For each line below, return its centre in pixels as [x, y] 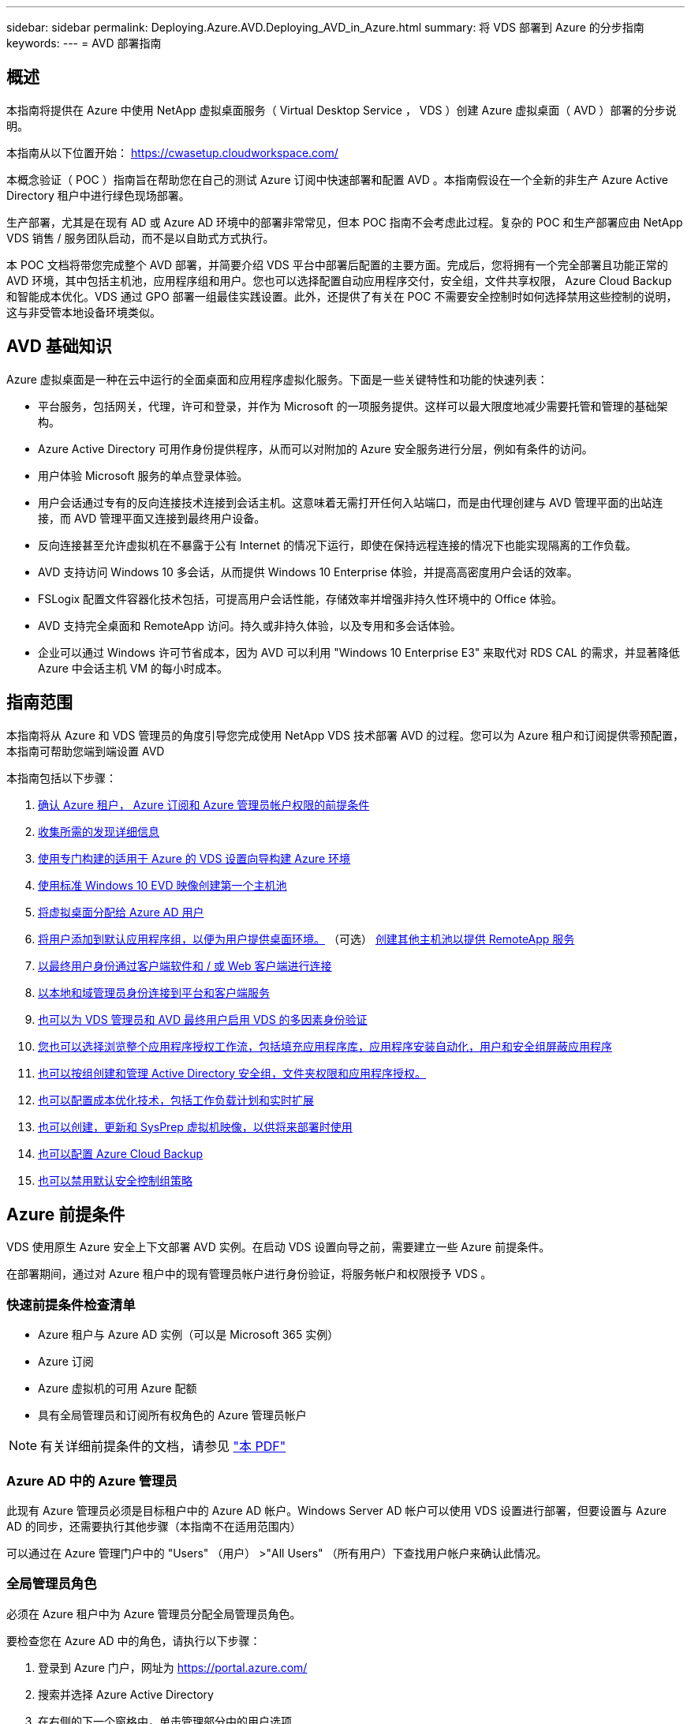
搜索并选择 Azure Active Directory [126, 1694]
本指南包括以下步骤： [62, 778]
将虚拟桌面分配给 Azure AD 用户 [121, 912]
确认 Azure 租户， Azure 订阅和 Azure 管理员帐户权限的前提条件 [204, 804]
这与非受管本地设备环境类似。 [84, 312]
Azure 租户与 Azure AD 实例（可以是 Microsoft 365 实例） [189, 1335]
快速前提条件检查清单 [71, 1304]
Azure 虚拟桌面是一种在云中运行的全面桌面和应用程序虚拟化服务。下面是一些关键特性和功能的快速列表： [277, 379]
